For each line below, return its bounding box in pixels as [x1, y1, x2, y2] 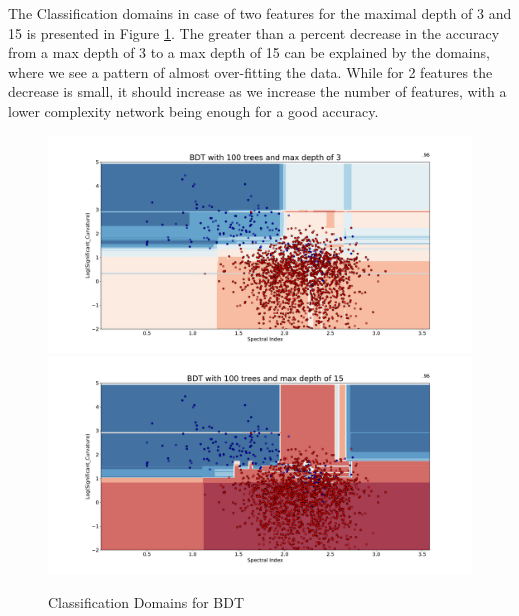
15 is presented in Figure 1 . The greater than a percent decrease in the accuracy [8, 22, 500, 43]
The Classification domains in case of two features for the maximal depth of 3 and [8, 3, 512, 23]
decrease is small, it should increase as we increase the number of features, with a [8, 81, 507, 102]
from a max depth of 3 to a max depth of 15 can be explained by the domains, [8, 42, 490, 63]
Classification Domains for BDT [48, 591, 245, 612]
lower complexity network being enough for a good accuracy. [8, 100, 379, 121]
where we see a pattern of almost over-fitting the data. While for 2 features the [8, 61, 493, 82]
